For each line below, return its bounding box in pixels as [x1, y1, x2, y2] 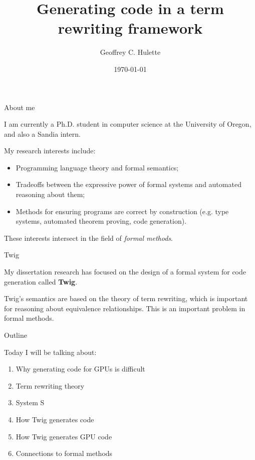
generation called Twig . [4, 276, 78, 287]
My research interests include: [4, 145, 96, 156]
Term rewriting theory [16, 380, 85, 391]
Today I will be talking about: [4, 346, 97, 357]
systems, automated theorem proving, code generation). [16, 216, 187, 226]
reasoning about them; [16, 189, 85, 200]
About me [4, 102, 35, 112]
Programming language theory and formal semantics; [16, 162, 179, 172]
